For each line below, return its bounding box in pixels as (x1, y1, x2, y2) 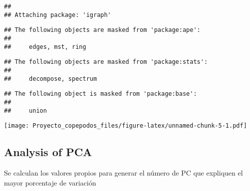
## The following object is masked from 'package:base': (4, 90, 197, 98)
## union (4, 107, 47, 114)
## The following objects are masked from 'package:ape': (4, 26, 201, 34)
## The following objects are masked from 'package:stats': (4, 58, 208, 66)
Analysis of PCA (4, 144, 92, 160)
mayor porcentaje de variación (4, 177, 96, 188)
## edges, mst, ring (4, 43, 86, 50)
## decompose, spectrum (4, 75, 97, 82)
